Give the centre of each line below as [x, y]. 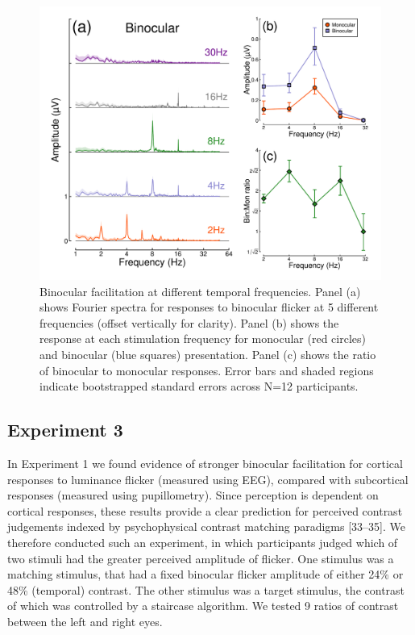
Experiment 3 [65, 430]
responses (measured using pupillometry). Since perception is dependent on [193, 495]
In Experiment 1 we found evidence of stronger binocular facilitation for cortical [205, 464]
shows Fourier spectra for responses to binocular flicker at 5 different [209, 307]
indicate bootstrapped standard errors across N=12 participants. [199, 386]
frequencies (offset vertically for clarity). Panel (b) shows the [189, 322]
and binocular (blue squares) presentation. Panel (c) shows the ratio [208, 355]
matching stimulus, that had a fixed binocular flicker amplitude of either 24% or [205, 574]
